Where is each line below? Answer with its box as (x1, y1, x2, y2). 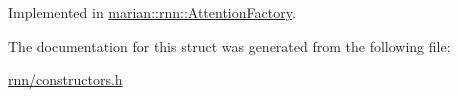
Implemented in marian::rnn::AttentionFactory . (8, 2, 296, 22)
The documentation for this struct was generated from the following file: (8, 35, 451, 56)
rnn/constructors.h (8, 69, 123, 90)
